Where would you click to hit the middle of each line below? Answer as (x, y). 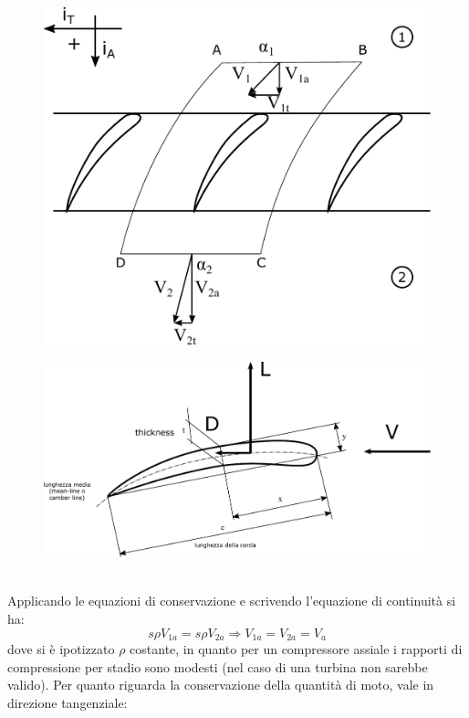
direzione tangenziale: (68, 702)
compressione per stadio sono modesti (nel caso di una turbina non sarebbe (218, 666)
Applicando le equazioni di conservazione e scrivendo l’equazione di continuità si (232, 601)
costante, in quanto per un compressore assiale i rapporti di (296, 649)
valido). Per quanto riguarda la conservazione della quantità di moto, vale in (221, 685)
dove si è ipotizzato (61, 649)
